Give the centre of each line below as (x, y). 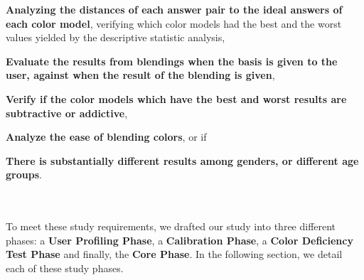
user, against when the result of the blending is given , (140, 75)
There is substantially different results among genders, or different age (182, 160)
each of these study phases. (65, 268)
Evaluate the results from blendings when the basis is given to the (172, 61)
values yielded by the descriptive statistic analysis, (116, 37)
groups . (24, 174)
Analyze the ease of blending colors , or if (106, 137)
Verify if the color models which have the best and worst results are (176, 98)
